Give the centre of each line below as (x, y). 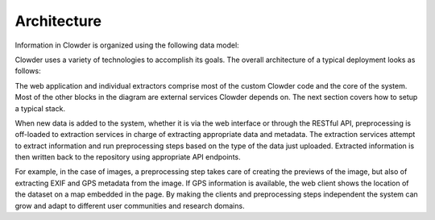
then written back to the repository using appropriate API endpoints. (128, 157)
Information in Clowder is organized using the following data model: (127, 45)
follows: (28, 71)
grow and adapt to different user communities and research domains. (130, 205)
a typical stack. (40, 108)
